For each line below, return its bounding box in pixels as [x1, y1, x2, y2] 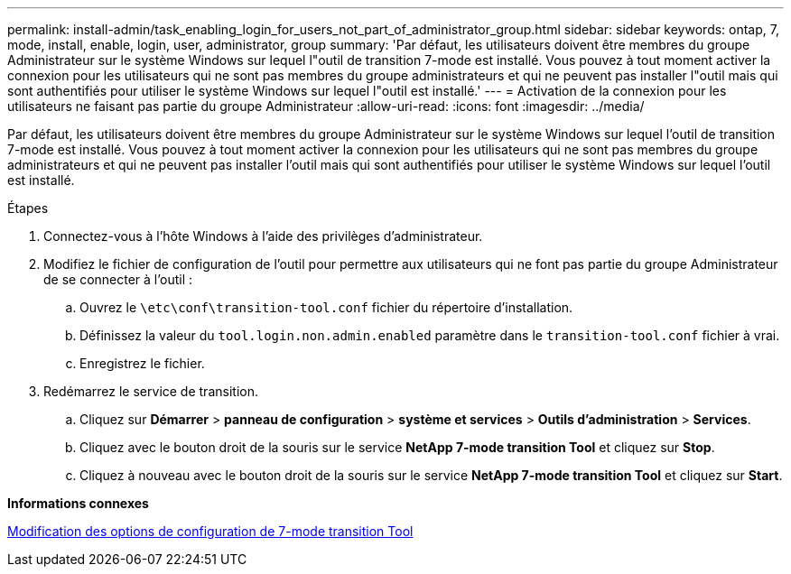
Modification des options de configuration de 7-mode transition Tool [7, 523, 414, 539]
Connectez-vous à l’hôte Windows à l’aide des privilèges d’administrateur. [43, 228, 483, 244]
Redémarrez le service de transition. [43, 384, 258, 399]
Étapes [7, 200, 49, 216]
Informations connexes [7, 495, 149, 511]
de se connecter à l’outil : [43, 272, 193, 287]
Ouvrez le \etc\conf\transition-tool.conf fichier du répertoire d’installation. [79, 300, 573, 315]
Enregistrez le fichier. [79, 356, 205, 371]
